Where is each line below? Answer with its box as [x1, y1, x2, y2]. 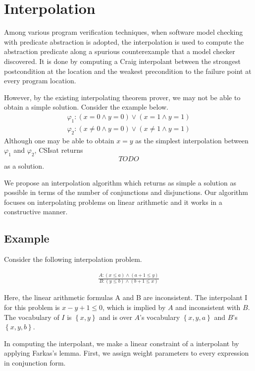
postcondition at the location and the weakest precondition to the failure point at [4, 65, 252, 76]
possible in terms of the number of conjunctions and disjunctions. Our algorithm [4, 187, 249, 197]
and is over [99, 311, 132, 322]
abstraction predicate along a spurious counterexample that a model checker [4, 46, 235, 57]
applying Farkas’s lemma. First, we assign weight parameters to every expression [4, 348, 249, 358]
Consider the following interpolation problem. [4, 254, 142, 264]
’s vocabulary [140, 311, 180, 322]
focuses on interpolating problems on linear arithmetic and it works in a [4, 196, 222, 207]
